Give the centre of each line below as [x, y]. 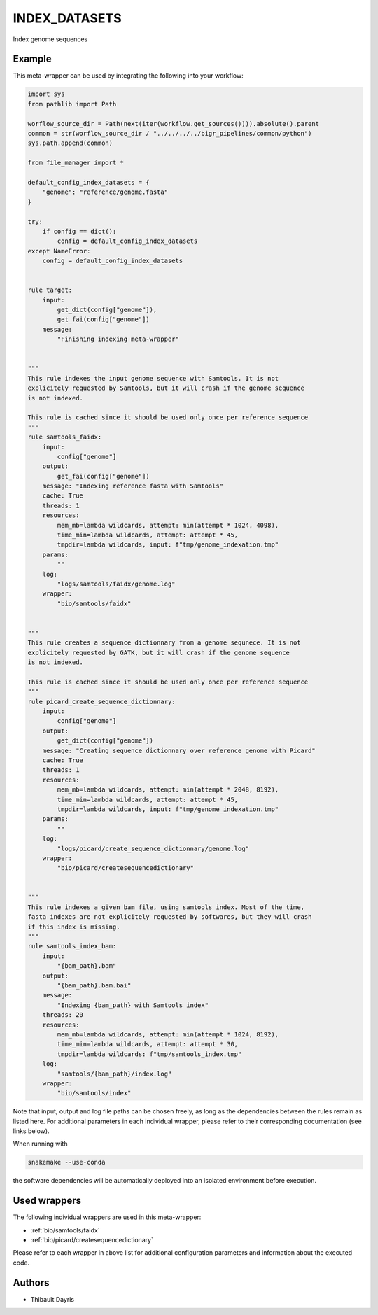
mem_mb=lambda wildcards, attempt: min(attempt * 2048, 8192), [168, 790]
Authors [31, 1282]
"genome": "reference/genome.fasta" [105, 192]
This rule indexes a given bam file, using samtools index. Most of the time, [166, 907]
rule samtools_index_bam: [72, 946]
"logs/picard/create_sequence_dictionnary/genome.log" [153, 848]
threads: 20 [63, 1015]
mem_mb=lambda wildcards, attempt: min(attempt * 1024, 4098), [168, 525]
